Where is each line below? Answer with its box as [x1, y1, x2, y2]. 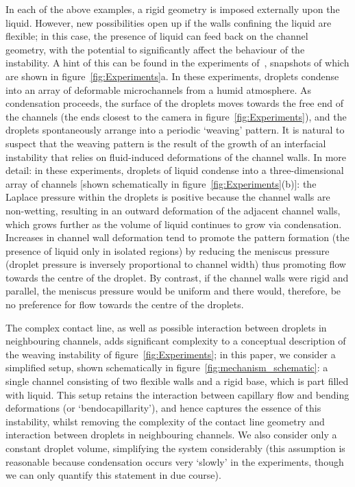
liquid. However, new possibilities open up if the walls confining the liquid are [5, 15, 332, 29]
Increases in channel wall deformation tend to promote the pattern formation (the [5, 230, 350, 245]
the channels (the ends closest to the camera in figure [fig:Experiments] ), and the [5, 109, 347, 123]
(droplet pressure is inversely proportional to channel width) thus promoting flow [5, 257, 346, 271]
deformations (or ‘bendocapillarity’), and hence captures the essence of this [5, 401, 321, 415]
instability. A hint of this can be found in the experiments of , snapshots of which [5, 55, 350, 70]
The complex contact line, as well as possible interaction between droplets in [5, 320, 327, 334]
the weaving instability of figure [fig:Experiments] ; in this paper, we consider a [5, 347, 336, 361]
